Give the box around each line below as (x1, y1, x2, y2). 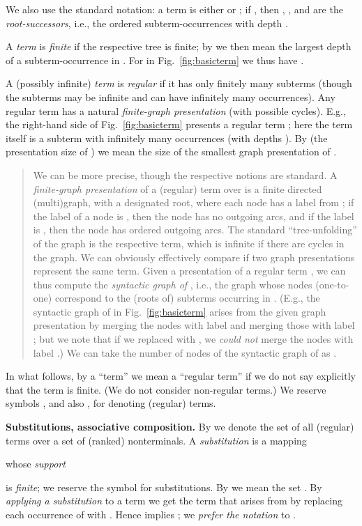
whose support (6, 456, 66, 471)
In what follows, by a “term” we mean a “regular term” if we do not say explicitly (6, 369, 356, 383)
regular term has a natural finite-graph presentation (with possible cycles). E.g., (6, 103, 346, 118)
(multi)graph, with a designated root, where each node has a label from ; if (33, 195, 354, 210)
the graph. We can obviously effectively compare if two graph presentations (33, 249, 355, 264)
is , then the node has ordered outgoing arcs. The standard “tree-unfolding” (33, 222, 357, 237)
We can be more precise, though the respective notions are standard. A (33, 167, 338, 182)
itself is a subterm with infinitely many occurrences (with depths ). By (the (6, 130, 328, 145)
